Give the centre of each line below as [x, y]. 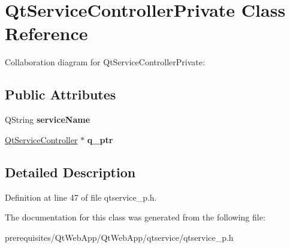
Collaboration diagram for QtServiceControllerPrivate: [105, 62]
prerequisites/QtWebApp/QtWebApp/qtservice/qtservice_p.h [119, 237]
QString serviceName [48, 120]
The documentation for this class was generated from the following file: [135, 217]
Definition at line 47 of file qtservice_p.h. [81, 197]
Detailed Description [70, 172]
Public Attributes [61, 94]
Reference [46, 33]
